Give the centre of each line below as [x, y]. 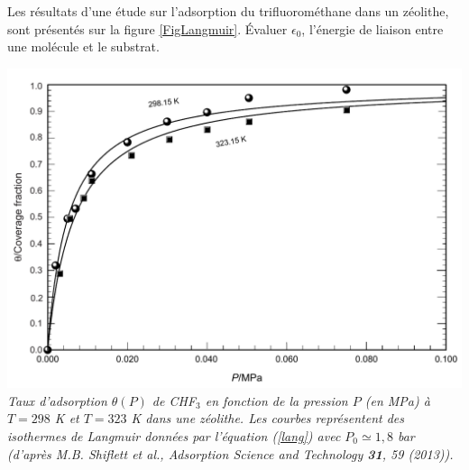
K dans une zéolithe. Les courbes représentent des [268, 418]
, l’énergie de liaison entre [372, 28]
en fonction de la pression [276, 400]
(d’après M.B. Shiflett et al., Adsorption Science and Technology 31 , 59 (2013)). [230, 453]
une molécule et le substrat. [83, 46]
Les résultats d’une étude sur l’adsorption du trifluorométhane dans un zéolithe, [228, 11]
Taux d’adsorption [57, 400]
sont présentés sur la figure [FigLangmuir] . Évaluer [147, 28]
